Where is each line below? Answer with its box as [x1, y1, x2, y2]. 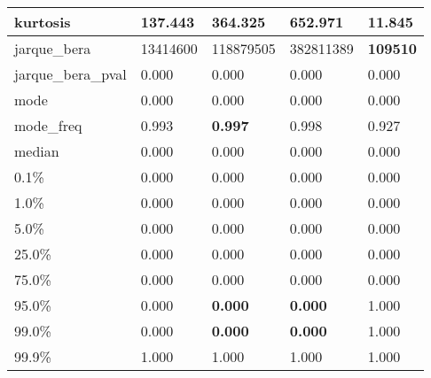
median [14, 141, 59, 161]
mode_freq [14, 115, 82, 135]
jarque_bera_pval [14, 64, 127, 84]
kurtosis [14, 12, 71, 32]
